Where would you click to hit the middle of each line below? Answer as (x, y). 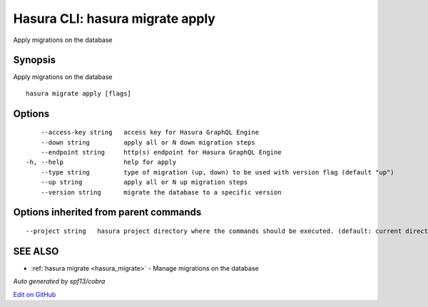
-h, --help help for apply (101, 162)
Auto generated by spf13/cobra (59, 281)
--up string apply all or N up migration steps (144, 182)
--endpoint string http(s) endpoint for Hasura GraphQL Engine (161, 152)
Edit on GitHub (35, 294)
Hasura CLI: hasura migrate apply (114, 19)
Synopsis (35, 60)
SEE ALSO (36, 251)
